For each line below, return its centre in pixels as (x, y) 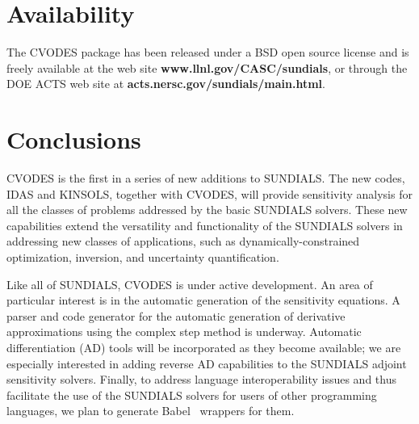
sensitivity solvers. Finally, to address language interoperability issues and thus (201, 379)
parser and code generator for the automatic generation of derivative (176, 315)
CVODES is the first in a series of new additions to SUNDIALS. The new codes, (206, 178)
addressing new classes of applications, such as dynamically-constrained (183, 241)
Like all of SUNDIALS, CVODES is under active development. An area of (190, 284)
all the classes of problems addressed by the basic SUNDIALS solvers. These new (207, 210)
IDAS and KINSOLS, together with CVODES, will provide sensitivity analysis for (209, 193)
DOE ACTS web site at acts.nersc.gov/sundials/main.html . (166, 84)
